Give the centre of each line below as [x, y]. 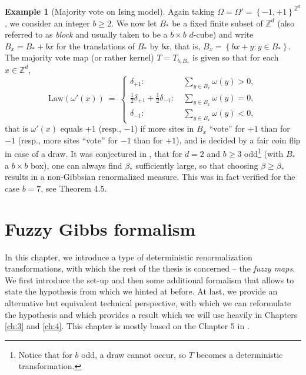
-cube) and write [223, 34]
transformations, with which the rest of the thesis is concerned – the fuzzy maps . [150, 268]
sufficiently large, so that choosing [197, 165]
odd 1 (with [264, 153]
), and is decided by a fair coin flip [238, 140]
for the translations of [96, 46]
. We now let [134, 23]
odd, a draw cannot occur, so [134, 354]
